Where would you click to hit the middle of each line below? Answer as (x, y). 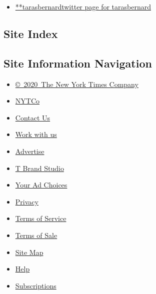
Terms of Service (41, 218)
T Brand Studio (39, 168)
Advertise (30, 151)
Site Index (31, 33)
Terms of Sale (36, 235)
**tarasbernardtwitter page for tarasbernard (83, 6)
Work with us (36, 134)
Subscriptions (36, 285)
